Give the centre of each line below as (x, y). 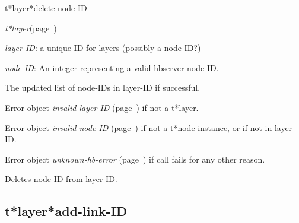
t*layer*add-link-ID (66, 211)
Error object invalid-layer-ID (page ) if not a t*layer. (102, 107)
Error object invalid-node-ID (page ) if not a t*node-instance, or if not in (139, 127)
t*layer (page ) (31, 28)
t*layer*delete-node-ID (46, 8)
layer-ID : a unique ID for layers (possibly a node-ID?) (103, 48)
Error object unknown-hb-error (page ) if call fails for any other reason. (135, 159)
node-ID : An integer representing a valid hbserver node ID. (112, 67)
